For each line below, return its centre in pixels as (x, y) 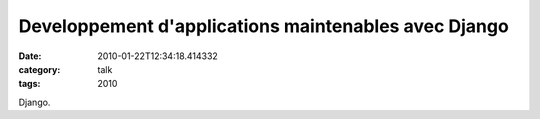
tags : (29, 84)
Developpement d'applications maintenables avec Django (263, 26)
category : (39, 69)
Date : (30, 56)
